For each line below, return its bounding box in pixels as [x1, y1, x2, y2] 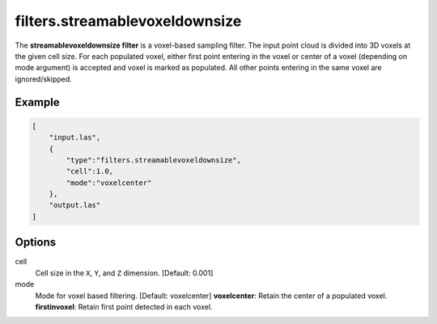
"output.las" [49, 200, 101, 210]
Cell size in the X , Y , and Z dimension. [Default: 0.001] [35, 267, 214, 278]
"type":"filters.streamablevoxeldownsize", [66, 155, 242, 165]
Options [15, 235, 57, 250]
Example [15, 95, 60, 109]
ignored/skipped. [15, 74, 72, 84]
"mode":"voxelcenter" [66, 178, 152, 187]
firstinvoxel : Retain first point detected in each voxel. [35, 301, 213, 311]
